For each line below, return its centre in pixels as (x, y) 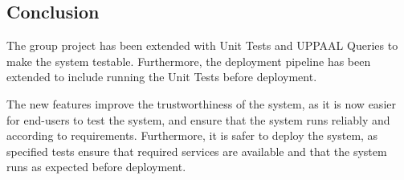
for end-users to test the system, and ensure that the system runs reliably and (198, 119)
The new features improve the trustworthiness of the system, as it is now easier (201, 103)
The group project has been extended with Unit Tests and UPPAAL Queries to (202, 45)
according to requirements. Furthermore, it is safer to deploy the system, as (192, 135)
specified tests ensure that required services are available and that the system (197, 151)
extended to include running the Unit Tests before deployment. (162, 77)
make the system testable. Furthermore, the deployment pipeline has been (189, 61)
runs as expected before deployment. (96, 167)
